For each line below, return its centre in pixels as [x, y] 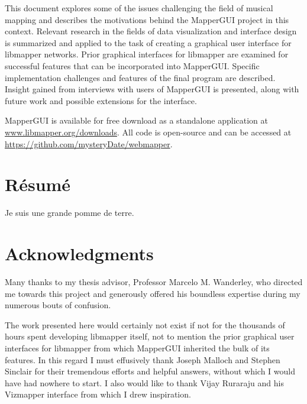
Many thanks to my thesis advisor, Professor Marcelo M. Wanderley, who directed [154, 281]
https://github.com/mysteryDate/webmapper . [89, 143]
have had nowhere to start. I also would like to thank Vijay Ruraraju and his [144, 382]
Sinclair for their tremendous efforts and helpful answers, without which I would [150, 371]
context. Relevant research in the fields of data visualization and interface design [151, 31]
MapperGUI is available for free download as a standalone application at [136, 120]
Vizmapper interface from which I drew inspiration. [98, 394]
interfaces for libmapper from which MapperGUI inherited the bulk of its [137, 348]
